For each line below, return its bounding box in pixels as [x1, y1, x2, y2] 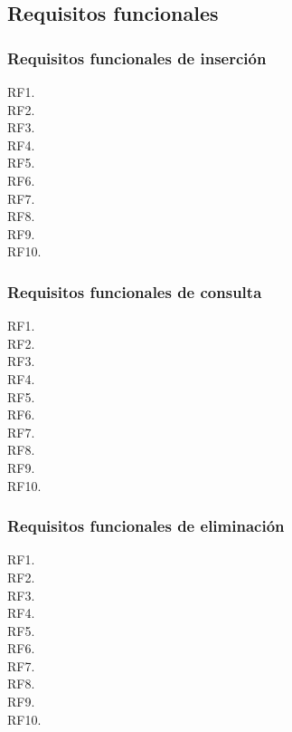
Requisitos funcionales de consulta [7, 280, 262, 303]
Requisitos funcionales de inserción [7, 46, 267, 69]
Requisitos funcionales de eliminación [7, 515, 285, 537]
